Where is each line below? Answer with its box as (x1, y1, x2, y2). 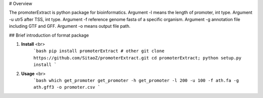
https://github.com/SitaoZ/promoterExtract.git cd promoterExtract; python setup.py (33, 55, 242, 60)
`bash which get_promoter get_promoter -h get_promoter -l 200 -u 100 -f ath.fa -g (33, 78, 239, 83)
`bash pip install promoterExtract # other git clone (33, 48, 165, 54)
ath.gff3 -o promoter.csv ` (33, 84, 101, 90)
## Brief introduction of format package (9, 32, 89, 38)
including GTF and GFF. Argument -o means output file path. (9, 23, 131, 29)
